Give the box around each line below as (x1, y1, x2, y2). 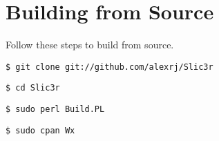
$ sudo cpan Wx (6, 125, 75, 135)
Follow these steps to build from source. (6, 37, 174, 52)
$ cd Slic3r (6, 83, 60, 93)
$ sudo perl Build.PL (6, 104, 105, 115)
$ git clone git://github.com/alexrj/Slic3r (6, 62, 213, 72)
